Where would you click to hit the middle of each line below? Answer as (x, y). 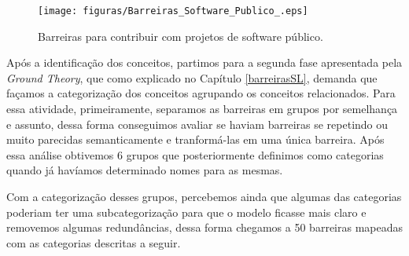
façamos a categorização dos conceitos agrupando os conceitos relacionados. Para (201, 93)
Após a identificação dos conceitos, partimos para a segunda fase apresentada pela (204, 62)
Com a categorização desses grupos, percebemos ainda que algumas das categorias (204, 196)
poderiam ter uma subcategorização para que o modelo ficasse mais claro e (186, 212)
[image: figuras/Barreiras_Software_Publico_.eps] (173, 11)
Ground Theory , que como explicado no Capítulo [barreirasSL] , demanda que (192, 77)
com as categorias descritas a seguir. (94, 242)
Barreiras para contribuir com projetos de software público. (181, 36)
